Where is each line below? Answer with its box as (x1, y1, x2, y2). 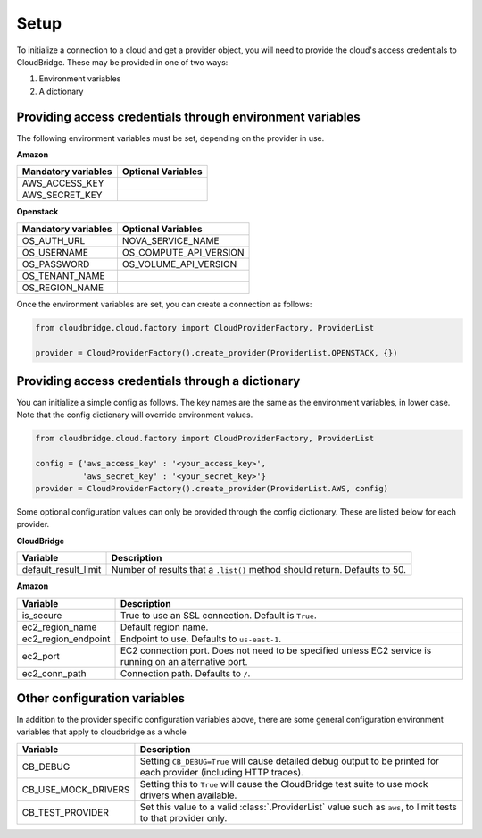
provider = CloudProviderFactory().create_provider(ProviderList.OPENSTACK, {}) (35, 348, 398, 357)
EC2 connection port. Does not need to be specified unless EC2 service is (120, 644, 432, 657)
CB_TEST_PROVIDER (21, 806, 109, 818)
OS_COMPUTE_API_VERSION (121, 246, 245, 258)
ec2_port (21, 649, 60, 662)
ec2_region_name (21, 621, 97, 633)
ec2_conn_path (21, 666, 87, 679)
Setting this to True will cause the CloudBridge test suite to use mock (139, 777, 428, 790)
